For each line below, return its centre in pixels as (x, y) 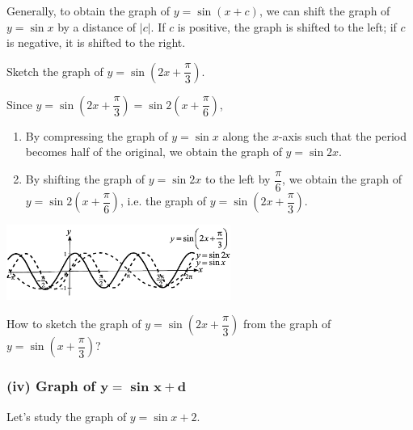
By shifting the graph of (85, 179)
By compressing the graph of (97, 135)
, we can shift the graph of (324, 11)
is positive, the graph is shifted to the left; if (287, 26)
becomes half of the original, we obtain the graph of (154, 152)
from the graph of (287, 324)
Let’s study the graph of (67, 416)
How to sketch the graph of (74, 324)
